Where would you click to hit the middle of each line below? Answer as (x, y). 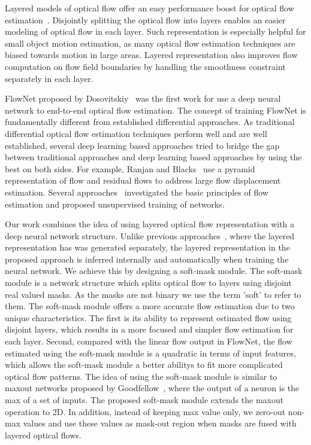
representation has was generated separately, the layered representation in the (147, 247)
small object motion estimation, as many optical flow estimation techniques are (150, 43)
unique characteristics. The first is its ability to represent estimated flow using (148, 317)
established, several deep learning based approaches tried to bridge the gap (142, 145)
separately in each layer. (49, 78)
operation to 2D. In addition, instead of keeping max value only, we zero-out (145, 411)
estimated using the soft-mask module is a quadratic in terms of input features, (150, 353)
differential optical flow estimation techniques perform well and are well (136, 133)
